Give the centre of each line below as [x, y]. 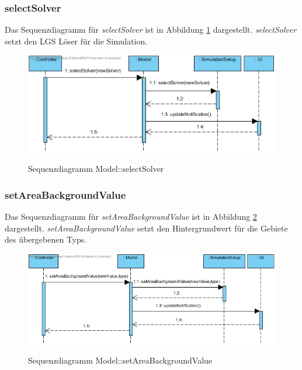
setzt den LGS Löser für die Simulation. [76, 41]
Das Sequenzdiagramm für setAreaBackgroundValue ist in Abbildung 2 [131, 217]
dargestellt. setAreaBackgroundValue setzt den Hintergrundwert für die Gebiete [146, 228]
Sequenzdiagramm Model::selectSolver [96, 169]
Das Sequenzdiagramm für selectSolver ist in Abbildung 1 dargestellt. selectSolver [151, 30]
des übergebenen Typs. [46, 239]
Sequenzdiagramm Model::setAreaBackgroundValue [120, 360]
